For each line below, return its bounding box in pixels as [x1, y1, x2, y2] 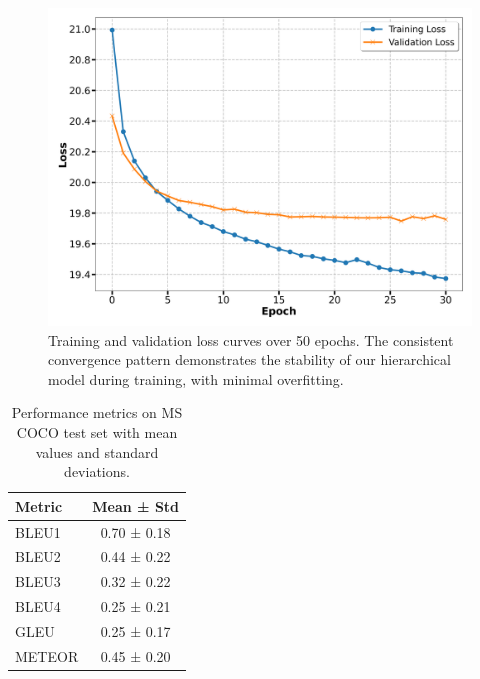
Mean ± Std [92, 495, 180, 516]
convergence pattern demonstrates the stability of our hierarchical [48, 349, 451, 370]
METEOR [15, 645, 79, 666]
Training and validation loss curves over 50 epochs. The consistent [48, 329, 454, 350]
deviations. [64, 461, 130, 482]
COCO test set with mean [16, 421, 178, 442]
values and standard [35, 441, 159, 462]
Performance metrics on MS [11, 402, 183, 423]
